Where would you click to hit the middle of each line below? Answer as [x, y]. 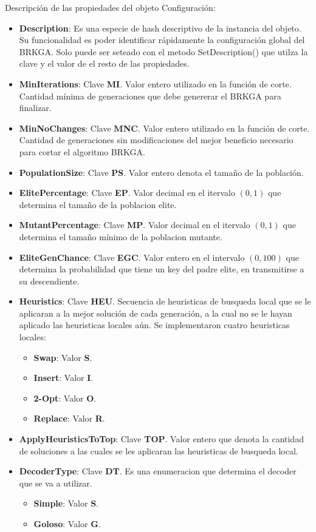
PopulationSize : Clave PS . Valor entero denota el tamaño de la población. [161, 172]
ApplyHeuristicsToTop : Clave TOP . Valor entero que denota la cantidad [161, 439]
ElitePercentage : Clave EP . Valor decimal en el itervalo [127, 193]
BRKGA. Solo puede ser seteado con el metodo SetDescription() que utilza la [163, 51]
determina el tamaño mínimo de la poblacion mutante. [121, 236]
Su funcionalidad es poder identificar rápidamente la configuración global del [162, 40]
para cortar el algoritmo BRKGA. [82, 151]
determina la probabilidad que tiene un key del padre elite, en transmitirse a [162, 269]
